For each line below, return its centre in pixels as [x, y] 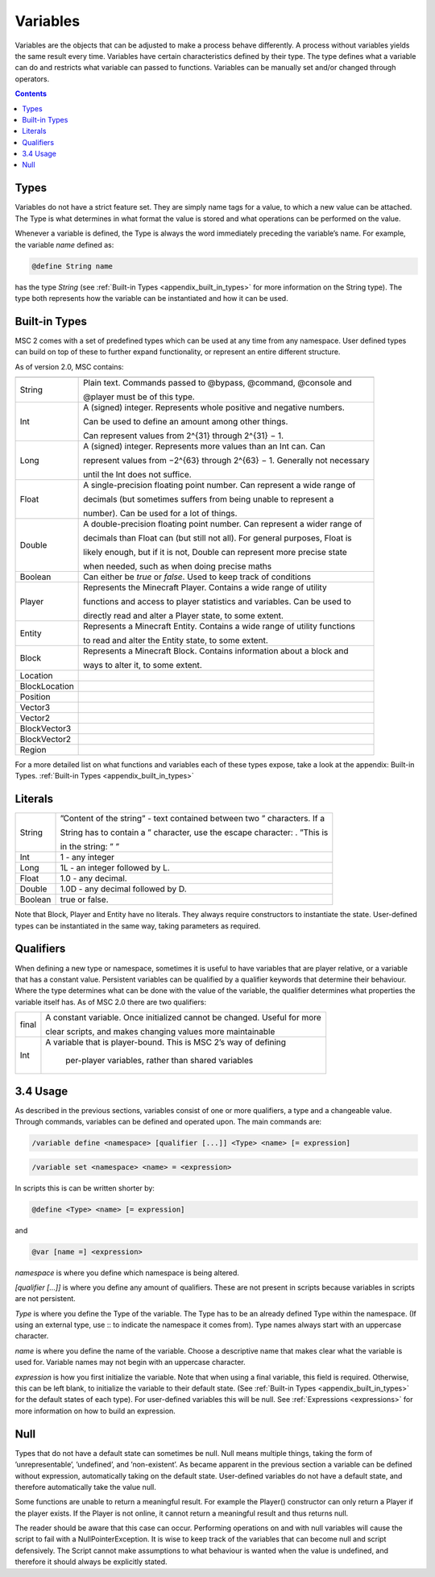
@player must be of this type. [139, 397]
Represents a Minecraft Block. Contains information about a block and [216, 651]
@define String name [72, 266]
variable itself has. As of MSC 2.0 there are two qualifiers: [111, 1002]
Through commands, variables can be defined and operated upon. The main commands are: [168, 1122]
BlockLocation [47, 686]
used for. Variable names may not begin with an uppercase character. [130, 1362]
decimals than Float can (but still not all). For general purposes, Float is [217, 538]
